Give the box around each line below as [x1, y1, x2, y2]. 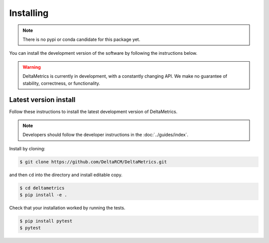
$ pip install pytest [19, 218, 73, 224]
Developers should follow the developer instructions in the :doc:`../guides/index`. [22, 132, 189, 138]
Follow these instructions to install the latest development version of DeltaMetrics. [9, 109, 178, 115]
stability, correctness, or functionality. [22, 80, 101, 86]
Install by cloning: [9, 145, 46, 151]
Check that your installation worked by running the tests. [9, 205, 126, 211]
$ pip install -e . [19, 192, 67, 198]
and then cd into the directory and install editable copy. [9, 172, 123, 178]
